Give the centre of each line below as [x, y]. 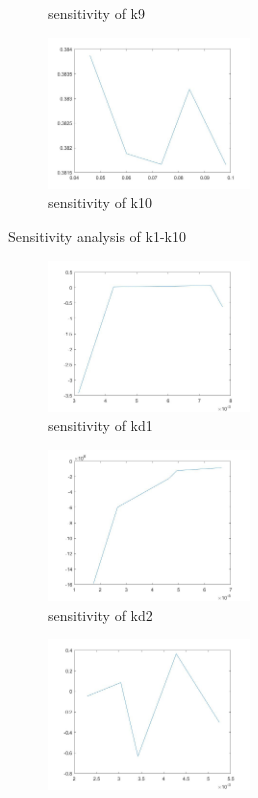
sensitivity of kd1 [100, 425]
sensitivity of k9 [96, 13]
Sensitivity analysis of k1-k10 [97, 235]
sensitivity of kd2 [100, 614]
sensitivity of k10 [100, 202]
